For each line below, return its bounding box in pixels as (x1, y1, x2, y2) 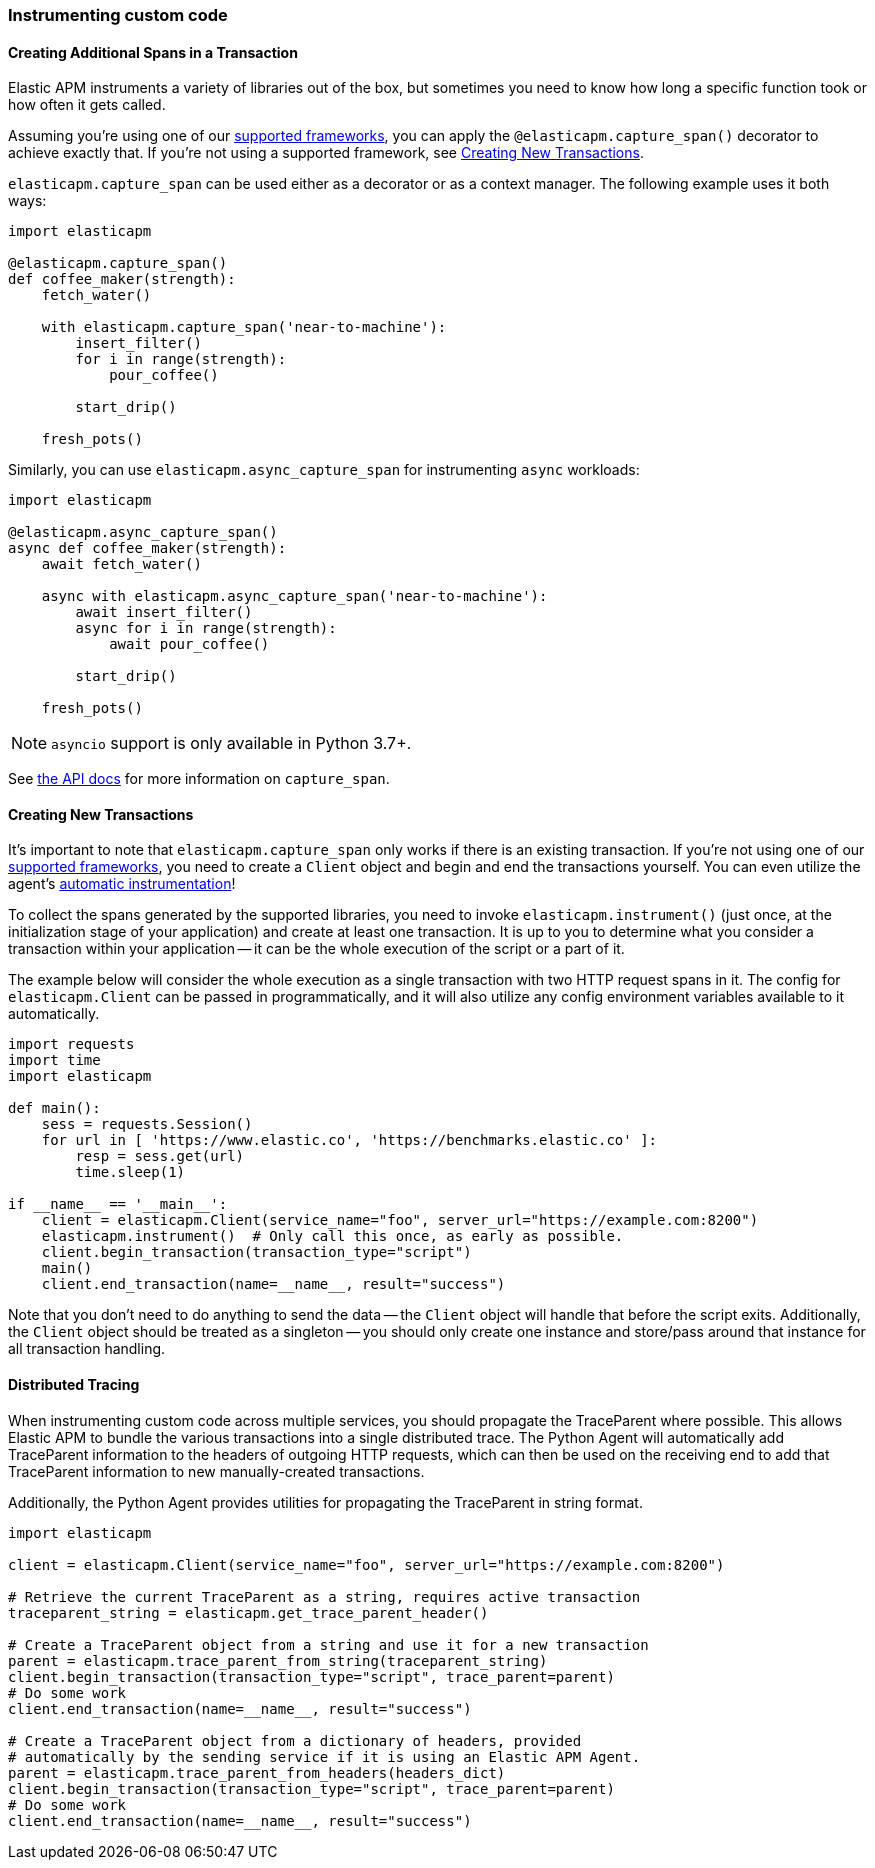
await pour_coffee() (109, 636, 270, 653)
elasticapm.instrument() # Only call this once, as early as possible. (41, 1228, 624, 1245)
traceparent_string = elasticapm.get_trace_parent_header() (8, 1604, 489, 1621)
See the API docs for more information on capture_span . (8, 770, 390, 788)
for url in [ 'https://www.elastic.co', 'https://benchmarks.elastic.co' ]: (41, 1132, 658, 1149)
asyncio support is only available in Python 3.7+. (51, 733, 412, 754)
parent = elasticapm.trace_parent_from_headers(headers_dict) (8, 1764, 506, 1781)
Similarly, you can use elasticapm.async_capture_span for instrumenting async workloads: (8, 461, 640, 479)
